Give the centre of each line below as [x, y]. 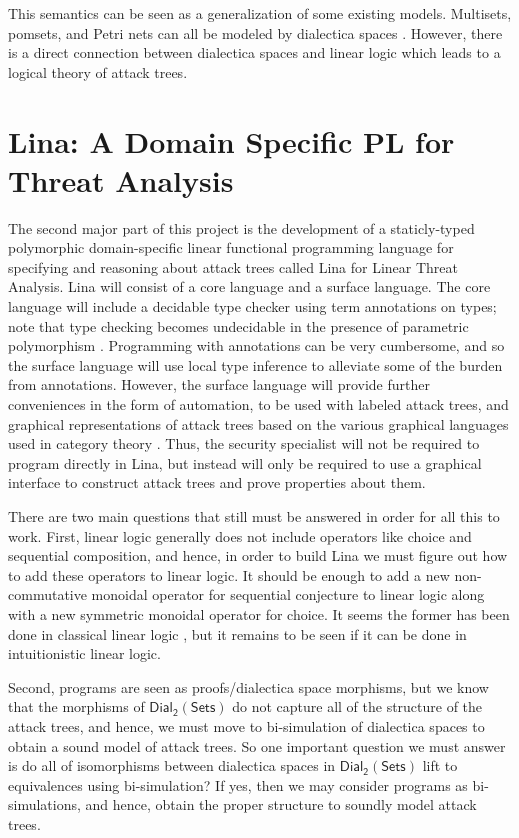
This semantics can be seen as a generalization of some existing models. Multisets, [260, 13]
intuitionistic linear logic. [84, 653]
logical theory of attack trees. [98, 71]
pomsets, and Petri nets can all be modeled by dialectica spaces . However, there [255, 32]
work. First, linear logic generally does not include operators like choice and [240, 535]
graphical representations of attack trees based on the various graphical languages [258, 423]
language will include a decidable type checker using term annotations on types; [252, 306]
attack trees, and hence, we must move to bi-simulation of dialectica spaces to [246, 725]
